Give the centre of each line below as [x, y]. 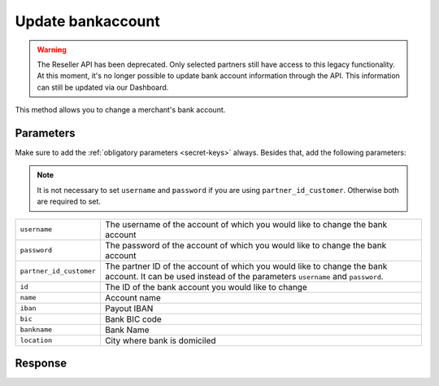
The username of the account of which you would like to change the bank [246, 224]
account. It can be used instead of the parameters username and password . [244, 276]
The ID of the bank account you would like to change [206, 287]
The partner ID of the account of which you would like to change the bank [246, 266]
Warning [52, 50]
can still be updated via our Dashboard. [103, 87]
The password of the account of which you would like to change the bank [246, 245]
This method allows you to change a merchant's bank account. [120, 110]
